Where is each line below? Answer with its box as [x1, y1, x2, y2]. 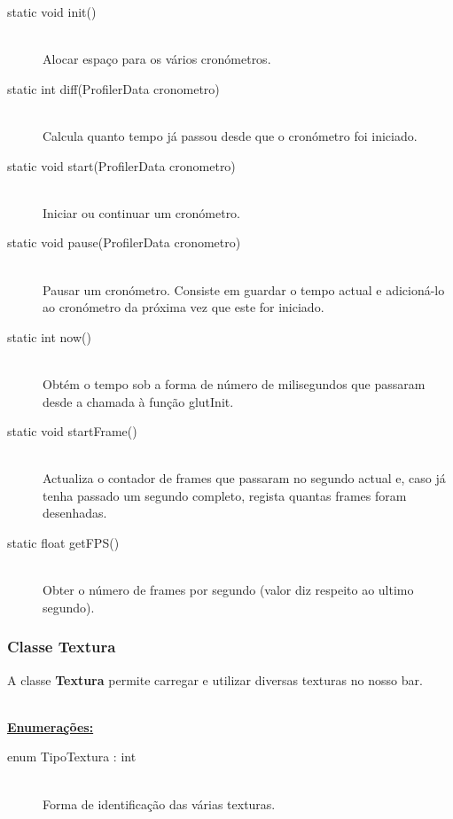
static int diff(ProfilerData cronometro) [7, 79, 220, 97]
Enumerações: [7, 717, 94, 736]
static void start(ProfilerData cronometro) [7, 156, 236, 175]
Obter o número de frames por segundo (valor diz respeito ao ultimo [43, 581, 414, 599]
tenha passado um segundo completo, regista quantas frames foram [43, 486, 407, 504]
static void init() [7, 3, 97, 20]
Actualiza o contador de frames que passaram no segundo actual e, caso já [43, 469, 446, 487]
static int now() [7, 327, 91, 346]
